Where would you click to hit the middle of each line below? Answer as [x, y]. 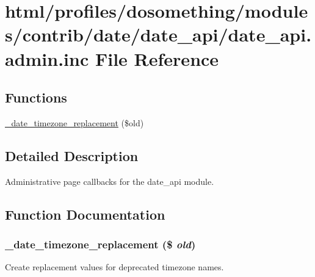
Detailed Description [72, 155]
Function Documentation [85, 214]
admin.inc [47, 58]
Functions [36, 97]
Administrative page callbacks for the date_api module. [110, 181]
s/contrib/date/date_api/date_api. [158, 34]
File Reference [157, 58]
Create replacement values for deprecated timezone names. [114, 267]
